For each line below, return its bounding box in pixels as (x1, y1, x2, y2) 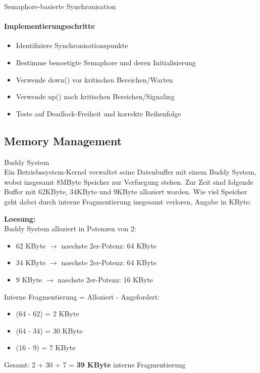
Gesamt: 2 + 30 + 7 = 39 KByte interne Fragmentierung (4, 359, 186, 369)
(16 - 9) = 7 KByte (16, 342, 76, 353)
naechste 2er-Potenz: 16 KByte (58, 274, 153, 284)
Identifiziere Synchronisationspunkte (16, 40, 128, 51)
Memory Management (4, 133, 122, 148)
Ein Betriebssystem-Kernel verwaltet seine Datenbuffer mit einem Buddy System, (4, 167, 256, 177)
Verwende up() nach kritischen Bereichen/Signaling (16, 91, 175, 102)
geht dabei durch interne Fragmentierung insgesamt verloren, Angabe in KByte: (4, 196, 251, 206)
